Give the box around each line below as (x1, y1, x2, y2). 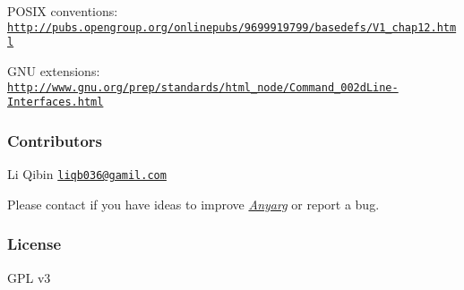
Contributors (7, 129, 103, 151)
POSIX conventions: (7, 2, 118, 20)
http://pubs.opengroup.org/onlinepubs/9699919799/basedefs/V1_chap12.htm (7, 21, 457, 34)
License (7, 233, 62, 255)
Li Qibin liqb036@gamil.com (7, 165, 167, 183)
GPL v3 (7, 268, 51, 286)
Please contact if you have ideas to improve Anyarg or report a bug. (7, 194, 380, 213)
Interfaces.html (7, 96, 104, 109)
